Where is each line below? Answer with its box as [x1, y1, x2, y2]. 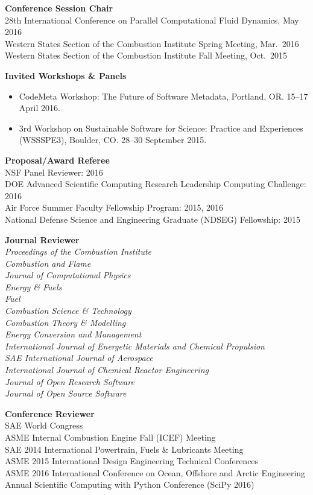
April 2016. [19, 101, 60, 114]
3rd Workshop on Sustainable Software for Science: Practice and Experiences [19, 121, 303, 134]
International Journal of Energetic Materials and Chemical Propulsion [5, 339, 265, 352]
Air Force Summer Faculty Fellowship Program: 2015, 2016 [5, 201, 223, 214]
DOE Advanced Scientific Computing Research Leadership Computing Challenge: [5, 177, 306, 190]
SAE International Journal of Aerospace [5, 351, 153, 364]
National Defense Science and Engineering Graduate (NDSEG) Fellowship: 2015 [5, 212, 300, 225]
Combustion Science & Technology [5, 304, 131, 317]
